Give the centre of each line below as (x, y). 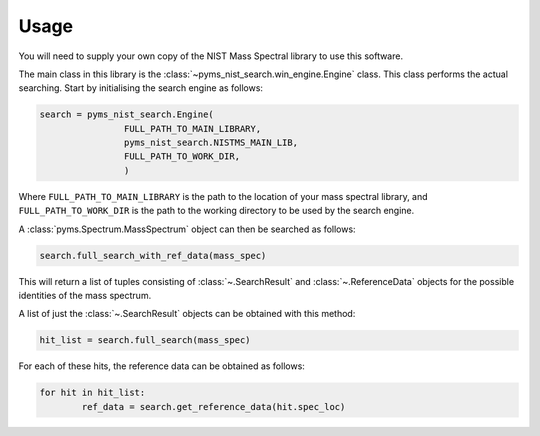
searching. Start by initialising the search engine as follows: (141, 88)
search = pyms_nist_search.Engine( (126, 114)
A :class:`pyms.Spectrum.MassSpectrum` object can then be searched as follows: (187, 229)
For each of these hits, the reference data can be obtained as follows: (161, 366)
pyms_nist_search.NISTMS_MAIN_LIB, (211, 143)
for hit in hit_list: (92, 393)
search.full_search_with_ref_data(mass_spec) (153, 255)
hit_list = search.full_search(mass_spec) (145, 340)
